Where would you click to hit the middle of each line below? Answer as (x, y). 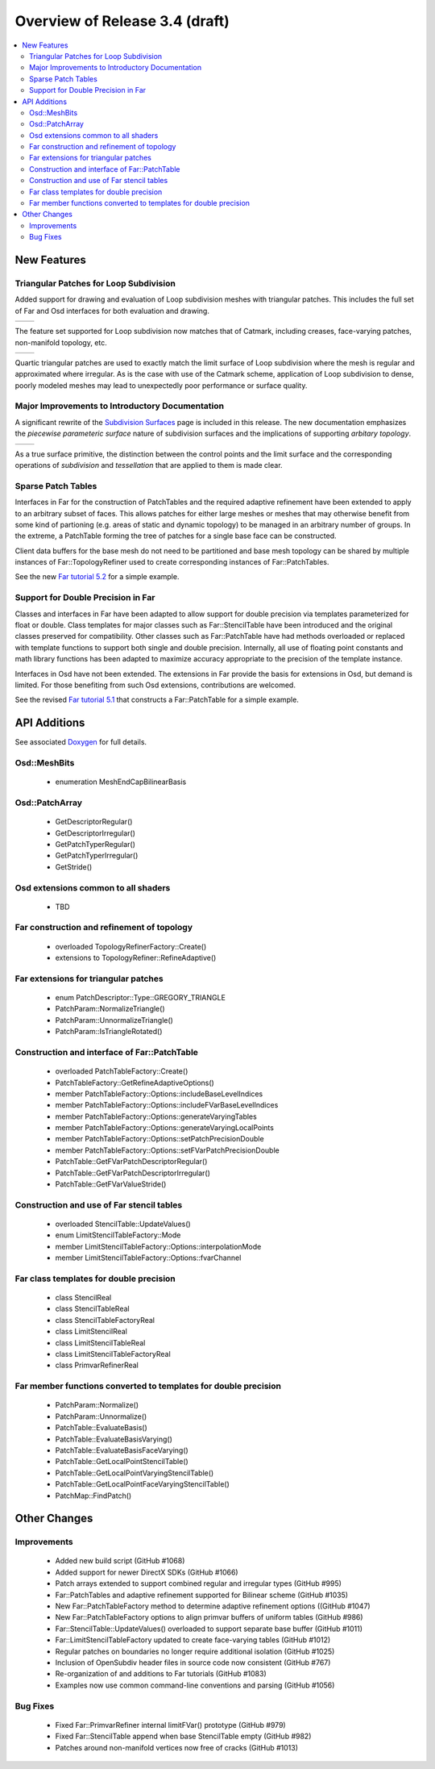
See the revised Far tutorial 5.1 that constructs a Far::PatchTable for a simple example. (157, 700)
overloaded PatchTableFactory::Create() (122, 1071)
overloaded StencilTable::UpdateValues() (123, 1224)
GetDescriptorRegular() (94, 822)
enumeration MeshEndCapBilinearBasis (121, 782)
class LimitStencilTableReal (100, 1342)
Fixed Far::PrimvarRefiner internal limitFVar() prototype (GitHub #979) (170, 1725)
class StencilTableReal (92, 1309)
